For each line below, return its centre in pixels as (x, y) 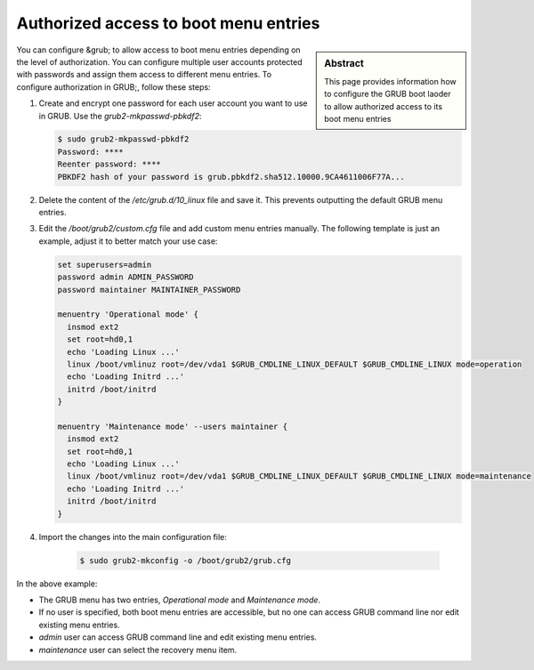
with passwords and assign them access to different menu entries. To (144, 75)
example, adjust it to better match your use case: (128, 241)
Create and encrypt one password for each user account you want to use (173, 103)
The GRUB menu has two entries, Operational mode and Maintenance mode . (179, 600)
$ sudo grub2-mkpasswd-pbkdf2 (123, 139)
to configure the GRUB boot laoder (388, 94)
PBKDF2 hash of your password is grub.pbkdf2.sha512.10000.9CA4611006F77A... (231, 177)
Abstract (344, 63)
